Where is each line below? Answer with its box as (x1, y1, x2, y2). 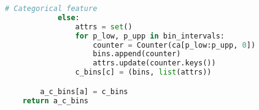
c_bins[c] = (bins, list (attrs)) (75, 68, 212, 77)
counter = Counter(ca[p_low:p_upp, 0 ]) (93, 40, 256, 50)
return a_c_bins (22, 96, 89, 105)
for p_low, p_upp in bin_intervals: (75, 31, 225, 40)
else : (57, 13, 80, 22)
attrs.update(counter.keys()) (93, 59, 216, 68)
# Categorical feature (5, 4, 98, 13)
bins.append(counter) (93, 50, 181, 59)
